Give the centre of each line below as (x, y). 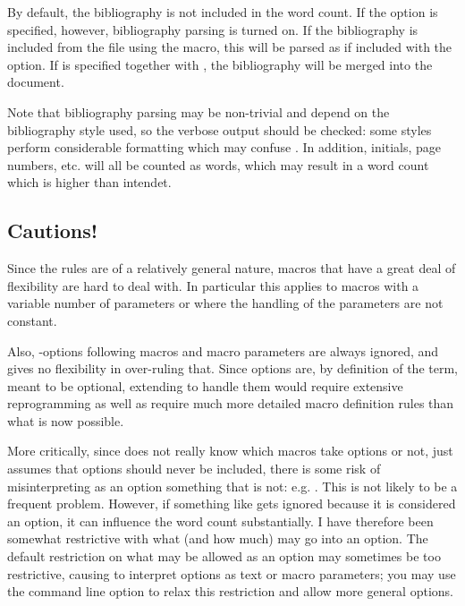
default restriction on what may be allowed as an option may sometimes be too (224, 556)
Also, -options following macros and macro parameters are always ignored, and (223, 350)
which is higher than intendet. (89, 182)
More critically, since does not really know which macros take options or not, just (230, 451)
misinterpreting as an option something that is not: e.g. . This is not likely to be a (232, 486)
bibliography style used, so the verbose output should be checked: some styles (220, 129)
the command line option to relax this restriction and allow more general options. (230, 591)
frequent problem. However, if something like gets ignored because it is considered (232, 504)
